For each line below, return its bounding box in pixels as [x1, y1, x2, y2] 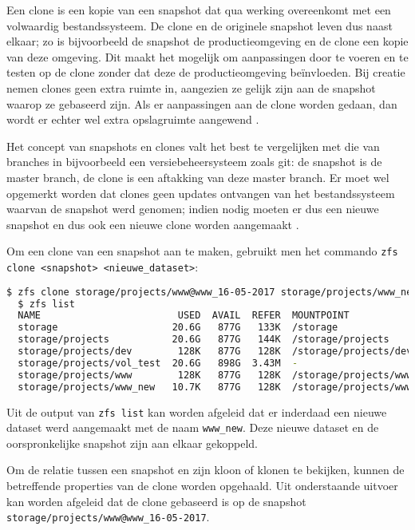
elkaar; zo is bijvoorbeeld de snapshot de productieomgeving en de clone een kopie [6, 33, 409, 49]
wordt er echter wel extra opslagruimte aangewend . [6, 111, 259, 128]
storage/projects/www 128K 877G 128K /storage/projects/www [18, 369, 413, 381]
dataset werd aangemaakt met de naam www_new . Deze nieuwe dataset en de [6, 419, 379, 436]
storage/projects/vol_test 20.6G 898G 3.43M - [18, 357, 298, 369]
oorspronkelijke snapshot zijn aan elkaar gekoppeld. [6, 434, 258, 451]
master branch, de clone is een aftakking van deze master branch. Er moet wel [6, 168, 389, 185]
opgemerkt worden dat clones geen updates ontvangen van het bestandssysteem [6, 184, 395, 201]
